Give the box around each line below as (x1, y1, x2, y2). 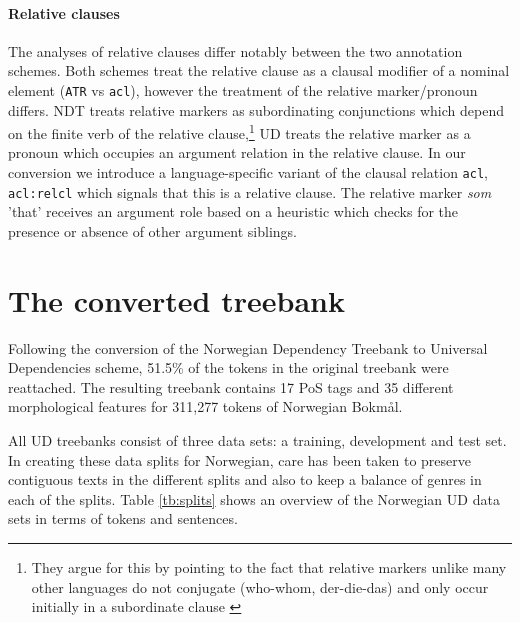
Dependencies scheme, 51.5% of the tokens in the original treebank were (8, 357, 449, 378)
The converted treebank (8, 279, 345, 320)
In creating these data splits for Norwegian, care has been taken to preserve (8, 449, 471, 470)
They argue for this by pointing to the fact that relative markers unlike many (31, 557, 507, 578)
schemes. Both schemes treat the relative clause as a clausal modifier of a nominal (8, 60, 510, 81)
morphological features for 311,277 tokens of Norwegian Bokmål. (8, 396, 403, 417)
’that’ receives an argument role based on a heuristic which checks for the (8, 201, 459, 222)
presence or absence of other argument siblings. (8, 220, 298, 241)
